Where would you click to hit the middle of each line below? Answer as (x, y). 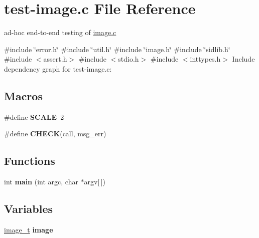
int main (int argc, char (41, 182)
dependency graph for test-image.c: (58, 68)
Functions (30, 161)
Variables (29, 209)
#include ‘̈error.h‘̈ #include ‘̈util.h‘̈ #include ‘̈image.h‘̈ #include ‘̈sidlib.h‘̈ (117, 49)
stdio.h (128, 59)
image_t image (29, 229)
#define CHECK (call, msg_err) (55, 134)
